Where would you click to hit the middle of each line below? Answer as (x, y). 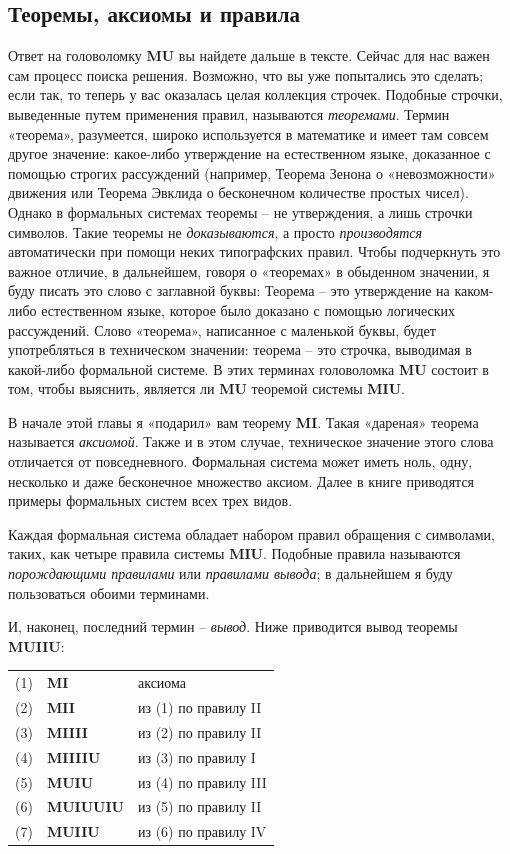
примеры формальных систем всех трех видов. (150, 500)
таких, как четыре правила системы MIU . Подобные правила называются (234, 553)
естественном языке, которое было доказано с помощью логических (248, 309)
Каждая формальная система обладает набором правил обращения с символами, (251, 533)
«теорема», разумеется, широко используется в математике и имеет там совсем (248, 133)
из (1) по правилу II (199, 707)
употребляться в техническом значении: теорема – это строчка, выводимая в (240, 349)
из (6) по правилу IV (202, 831)
